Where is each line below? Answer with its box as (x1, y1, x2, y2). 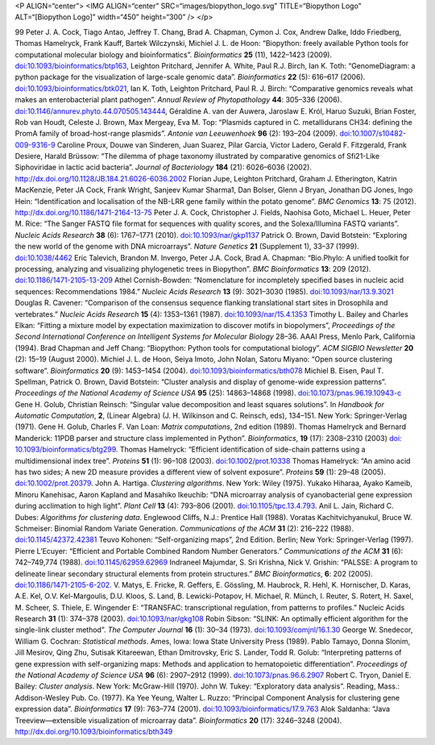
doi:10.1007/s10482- (339, 129, 407, 139)
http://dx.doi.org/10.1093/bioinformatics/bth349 (14, 726, 173, 736)
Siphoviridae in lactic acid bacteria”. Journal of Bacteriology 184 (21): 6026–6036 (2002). (14, 162, 312, 173)
